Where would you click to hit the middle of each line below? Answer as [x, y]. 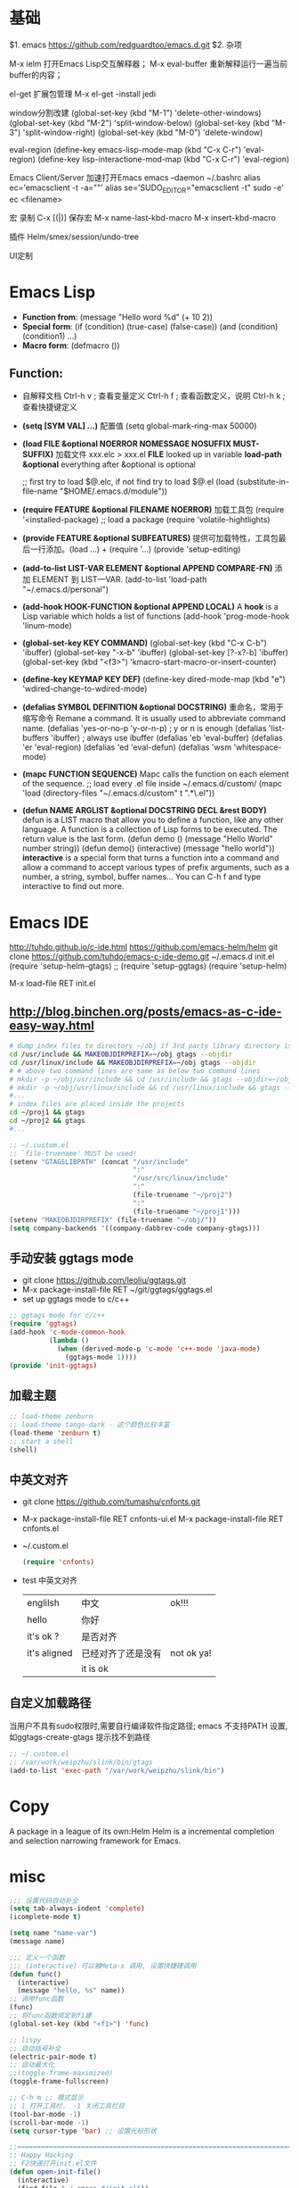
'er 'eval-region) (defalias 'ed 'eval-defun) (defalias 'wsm [127, 747]
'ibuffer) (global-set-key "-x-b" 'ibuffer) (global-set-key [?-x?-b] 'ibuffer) [155, 653]
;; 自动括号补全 [35, 2048]
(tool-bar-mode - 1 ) [45, 2114]
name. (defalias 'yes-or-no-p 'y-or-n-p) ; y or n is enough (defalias [144, 728]
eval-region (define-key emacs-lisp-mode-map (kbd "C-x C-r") [125, 149]
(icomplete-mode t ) [45, 1917]
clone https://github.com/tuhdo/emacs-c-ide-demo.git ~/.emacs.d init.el [142, 957]
